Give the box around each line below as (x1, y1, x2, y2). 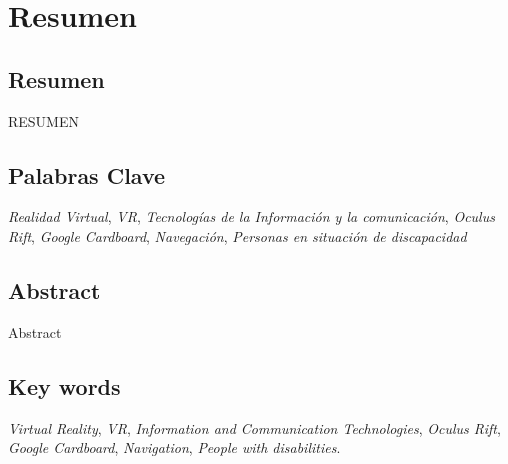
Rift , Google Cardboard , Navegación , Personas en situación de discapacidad (8, 225, 467, 246)
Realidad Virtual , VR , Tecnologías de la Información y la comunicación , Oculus (8, 206, 495, 227)
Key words (8, 370, 121, 401)
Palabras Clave (8, 159, 166, 190)
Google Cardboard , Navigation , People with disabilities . (8, 437, 341, 458)
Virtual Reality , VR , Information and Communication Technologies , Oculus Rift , (8, 417, 501, 438)
